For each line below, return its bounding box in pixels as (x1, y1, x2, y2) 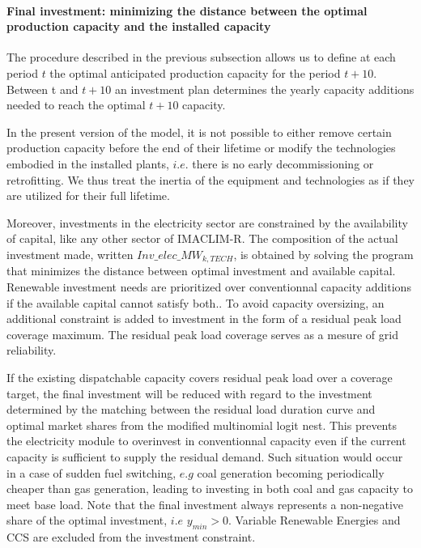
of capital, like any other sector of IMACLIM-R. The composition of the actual (6, 230, 398, 247)
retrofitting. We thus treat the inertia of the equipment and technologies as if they (6, 171, 415, 188)
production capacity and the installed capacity (6, 18, 271, 35)
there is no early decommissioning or (192, 155, 374, 172)
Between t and (6, 80, 79, 97)
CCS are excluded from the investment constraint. (6, 529, 256, 546)
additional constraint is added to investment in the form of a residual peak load (6, 310, 402, 327)
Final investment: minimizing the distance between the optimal (6, 2, 368, 19)
